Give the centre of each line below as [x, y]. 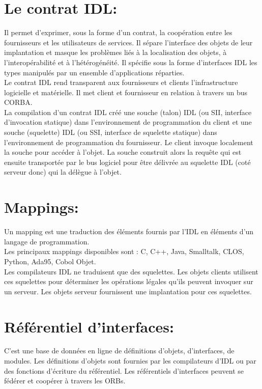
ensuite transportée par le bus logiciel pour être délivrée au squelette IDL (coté [127, 162]
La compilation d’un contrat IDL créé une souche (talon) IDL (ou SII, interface [128, 112]
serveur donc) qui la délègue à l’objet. [63, 172]
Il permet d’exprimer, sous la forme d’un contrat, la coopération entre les [118, 32]
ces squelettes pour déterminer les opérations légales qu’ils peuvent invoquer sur [129, 281]
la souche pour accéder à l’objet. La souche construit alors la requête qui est [123, 152]
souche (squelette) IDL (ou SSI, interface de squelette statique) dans [111, 132]
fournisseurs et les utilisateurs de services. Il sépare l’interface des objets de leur [128, 42]
